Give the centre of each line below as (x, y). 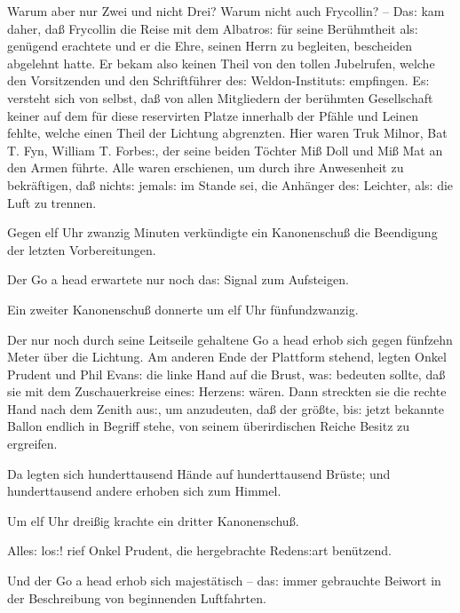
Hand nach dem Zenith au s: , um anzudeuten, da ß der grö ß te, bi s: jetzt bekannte (226, 408)
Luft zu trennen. (52, 202)
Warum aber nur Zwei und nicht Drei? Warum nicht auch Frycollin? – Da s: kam (226, 11)
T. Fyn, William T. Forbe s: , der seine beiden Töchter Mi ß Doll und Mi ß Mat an (225, 150)
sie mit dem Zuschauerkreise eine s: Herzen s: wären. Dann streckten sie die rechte (227, 391)
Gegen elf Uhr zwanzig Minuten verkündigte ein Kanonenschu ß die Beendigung (222, 232)
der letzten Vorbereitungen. (82, 249)
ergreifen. (32, 444)
